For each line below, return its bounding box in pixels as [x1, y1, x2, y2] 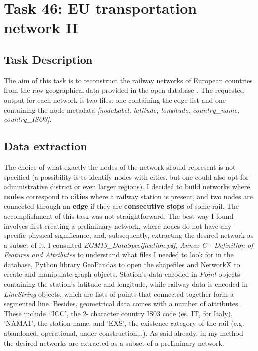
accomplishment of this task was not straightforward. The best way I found [4, 210, 234, 221]
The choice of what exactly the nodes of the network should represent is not [4, 161, 236, 172]
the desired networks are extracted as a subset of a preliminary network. [4, 337, 224, 348]
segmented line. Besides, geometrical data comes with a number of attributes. [4, 298, 240, 309]
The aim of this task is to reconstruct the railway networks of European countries [4, 75, 253, 85]
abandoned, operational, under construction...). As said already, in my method [4, 328, 243, 338]
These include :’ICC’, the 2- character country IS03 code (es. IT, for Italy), [4, 308, 233, 318]
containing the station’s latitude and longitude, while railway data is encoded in [4, 279, 248, 289]
